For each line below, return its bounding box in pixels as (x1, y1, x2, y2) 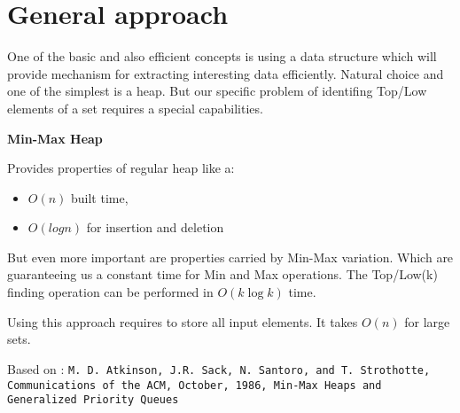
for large (404, 312, 450, 331)
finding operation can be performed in (7, 283, 214, 301)
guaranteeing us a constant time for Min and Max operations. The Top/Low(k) (7, 265, 438, 284)
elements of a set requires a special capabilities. (7, 98, 263, 117)
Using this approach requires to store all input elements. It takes (7, 312, 358, 331)
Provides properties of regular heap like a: (7, 159, 235, 177)
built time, (71, 188, 129, 206)
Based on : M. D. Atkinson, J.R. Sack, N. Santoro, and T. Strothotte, (7, 359, 431, 378)
